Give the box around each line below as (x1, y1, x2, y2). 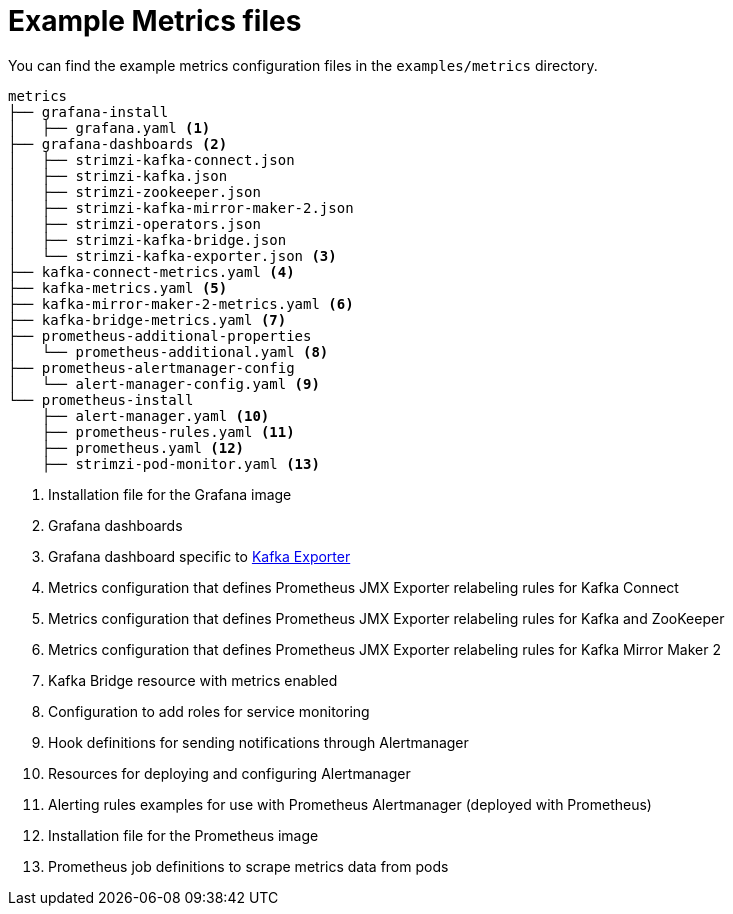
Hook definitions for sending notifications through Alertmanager (48, 733, 469, 751)
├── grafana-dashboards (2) (8, 135, 228, 152)
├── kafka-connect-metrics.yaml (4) (8, 263, 295, 280)
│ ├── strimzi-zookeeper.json (8, 183, 261, 200)
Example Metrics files (8, 4, 302, 38)
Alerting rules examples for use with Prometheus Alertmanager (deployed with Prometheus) (48, 795, 652, 813)
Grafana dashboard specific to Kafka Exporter (48, 547, 351, 565)
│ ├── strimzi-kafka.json (8, 167, 228, 184)
